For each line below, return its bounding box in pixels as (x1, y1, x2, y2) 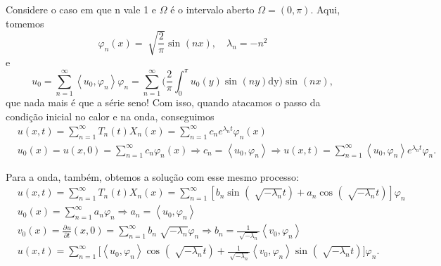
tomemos (6, 15, 44, 30)
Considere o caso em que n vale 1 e (6, 2, 157, 16)
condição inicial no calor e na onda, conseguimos (6, 108, 215, 123)
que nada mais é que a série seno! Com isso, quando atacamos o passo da (6, 95, 321, 110)
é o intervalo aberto (170, 2, 255, 16)
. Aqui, (310, 2, 340, 16)
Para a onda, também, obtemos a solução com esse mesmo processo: (6, 169, 299, 184)
